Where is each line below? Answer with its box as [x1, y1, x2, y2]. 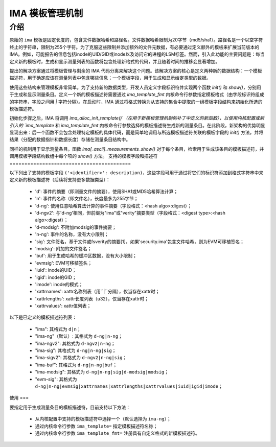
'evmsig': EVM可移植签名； [35, 260, 93, 266]
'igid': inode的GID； [35, 274, 77, 280]
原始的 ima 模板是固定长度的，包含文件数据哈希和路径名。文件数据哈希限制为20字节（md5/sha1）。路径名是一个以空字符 [9, 37, 263, 43]
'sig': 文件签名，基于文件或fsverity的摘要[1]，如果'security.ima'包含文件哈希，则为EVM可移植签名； [35, 238, 245, 245]
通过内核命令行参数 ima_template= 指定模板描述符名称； [35, 423, 158, 429]
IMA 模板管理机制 [9, 8, 83, 19]
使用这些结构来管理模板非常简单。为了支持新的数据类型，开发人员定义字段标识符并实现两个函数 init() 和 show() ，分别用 [9, 84, 262, 90]
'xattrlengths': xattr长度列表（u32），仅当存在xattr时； [35, 295, 149, 301]
